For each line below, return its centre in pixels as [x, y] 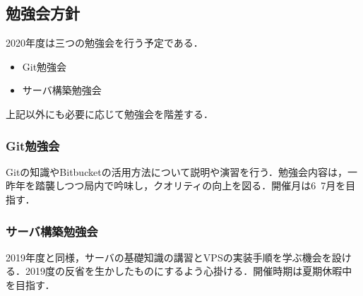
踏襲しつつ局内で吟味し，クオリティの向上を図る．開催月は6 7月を [190, 185]
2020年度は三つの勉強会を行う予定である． [105, 43]
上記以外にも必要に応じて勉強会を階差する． [109, 113]
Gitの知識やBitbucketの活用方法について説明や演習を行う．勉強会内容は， [177, 171]
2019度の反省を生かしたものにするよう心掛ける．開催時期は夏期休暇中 [189, 271]
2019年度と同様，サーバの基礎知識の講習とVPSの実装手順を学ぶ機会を [169, 257]
